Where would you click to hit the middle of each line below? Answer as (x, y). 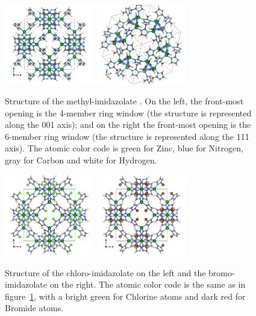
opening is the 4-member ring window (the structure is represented (128, 112)
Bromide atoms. (34, 308)
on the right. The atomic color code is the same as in (148, 284)
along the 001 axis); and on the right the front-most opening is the (128, 125)
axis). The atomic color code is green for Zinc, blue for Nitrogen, (124, 148)
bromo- (222, 272)
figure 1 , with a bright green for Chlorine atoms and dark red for (125, 296)
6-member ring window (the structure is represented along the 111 (127, 136)
